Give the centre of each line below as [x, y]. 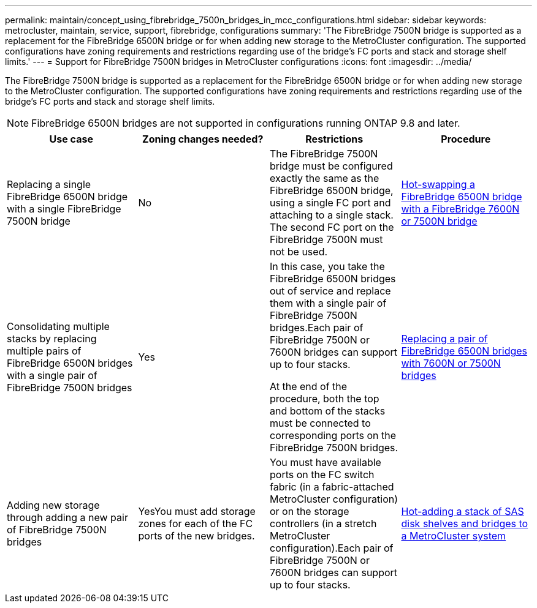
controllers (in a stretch [323, 524]
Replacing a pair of [444, 339]
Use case [71, 139]
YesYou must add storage [197, 511]
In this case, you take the [327, 266]
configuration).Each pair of [332, 548]
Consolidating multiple [58, 326]
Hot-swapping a [438, 184]
